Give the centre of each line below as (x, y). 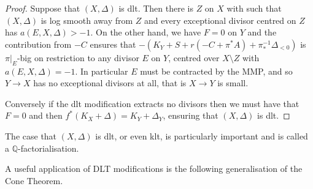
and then (46, 115)
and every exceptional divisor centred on (220, 20)
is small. (233, 83)
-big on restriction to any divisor (78, 57)
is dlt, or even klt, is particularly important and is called (202, 135)
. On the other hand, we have (146, 32)
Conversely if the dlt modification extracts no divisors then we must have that (152, 103)
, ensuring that (191, 115)
